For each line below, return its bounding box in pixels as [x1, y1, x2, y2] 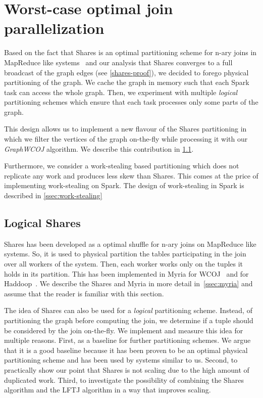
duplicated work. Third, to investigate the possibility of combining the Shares [4, 374, 244, 385]
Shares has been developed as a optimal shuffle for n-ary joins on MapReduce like [4, 238, 256, 249]
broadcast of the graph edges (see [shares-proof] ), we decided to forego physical [4, 67, 249, 77]
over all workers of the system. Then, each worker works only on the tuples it [4, 258, 243, 269]
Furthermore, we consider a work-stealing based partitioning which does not [4, 160, 239, 171]
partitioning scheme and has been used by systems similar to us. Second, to [4, 355, 238, 365]
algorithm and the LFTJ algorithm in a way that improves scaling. [4, 384, 211, 395]
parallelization [4, 18, 104, 38]
